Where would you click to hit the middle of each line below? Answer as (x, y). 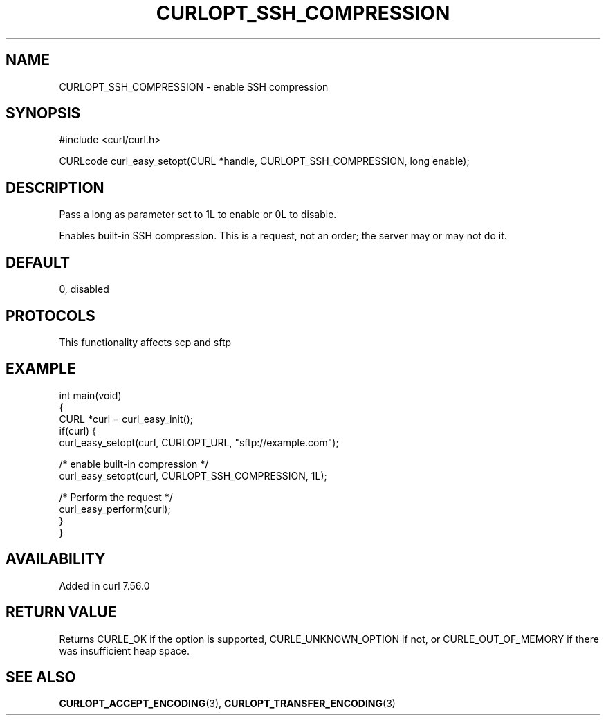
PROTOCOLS (50, 316)
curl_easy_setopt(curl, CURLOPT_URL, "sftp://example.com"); (199, 442)
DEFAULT (38, 262)
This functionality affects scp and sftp (145, 342)
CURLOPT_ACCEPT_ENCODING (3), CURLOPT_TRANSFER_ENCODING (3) (227, 704)
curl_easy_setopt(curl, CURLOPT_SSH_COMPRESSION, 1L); (193, 475)
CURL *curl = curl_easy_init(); (126, 419)
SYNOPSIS (43, 113)
